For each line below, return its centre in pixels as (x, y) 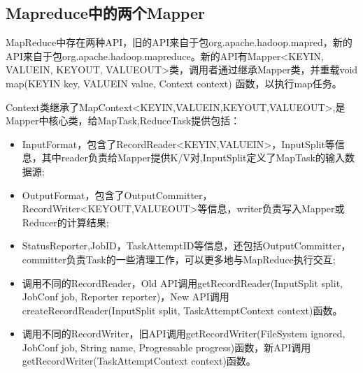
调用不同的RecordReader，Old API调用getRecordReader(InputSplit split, (182, 283)
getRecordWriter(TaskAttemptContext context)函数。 (139, 361)
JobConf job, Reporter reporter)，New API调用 (126, 297)
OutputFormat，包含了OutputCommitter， (117, 195)
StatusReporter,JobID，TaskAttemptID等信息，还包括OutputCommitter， (186, 246)
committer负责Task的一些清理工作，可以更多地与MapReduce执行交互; (179, 259)
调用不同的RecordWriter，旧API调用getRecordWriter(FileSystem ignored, (184, 334)
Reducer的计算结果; (65, 222)
